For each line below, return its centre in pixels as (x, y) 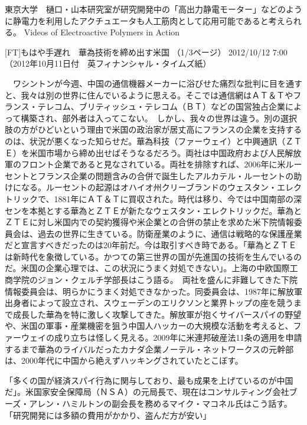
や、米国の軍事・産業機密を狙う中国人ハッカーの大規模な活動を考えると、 (149, 326)
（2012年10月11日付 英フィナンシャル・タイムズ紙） (108, 63)
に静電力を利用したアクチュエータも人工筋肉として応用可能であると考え (145, 20)
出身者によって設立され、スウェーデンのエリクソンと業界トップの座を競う (149, 303)
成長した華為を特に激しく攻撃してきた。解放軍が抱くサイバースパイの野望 (157, 314)
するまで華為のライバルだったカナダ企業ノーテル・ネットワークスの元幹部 (149, 349)
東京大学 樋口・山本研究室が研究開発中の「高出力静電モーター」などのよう (153, 9)
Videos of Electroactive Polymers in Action (102, 32)
